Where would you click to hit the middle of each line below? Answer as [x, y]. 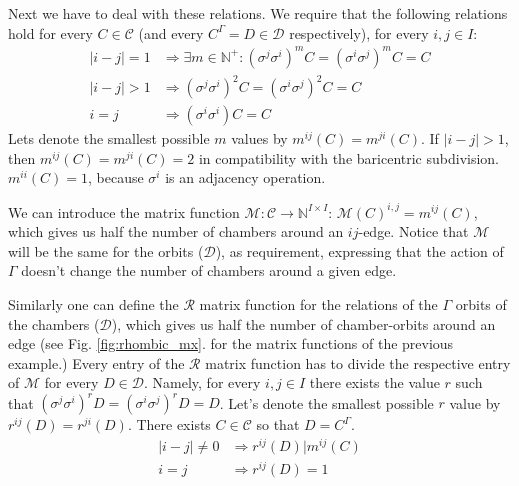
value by [475, 402]
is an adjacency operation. [245, 177]
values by [259, 138]
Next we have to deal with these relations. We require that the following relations [258, 13]
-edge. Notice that [413, 231]
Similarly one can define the [93, 303]
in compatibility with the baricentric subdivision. [348, 157]
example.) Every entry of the [96, 362]
